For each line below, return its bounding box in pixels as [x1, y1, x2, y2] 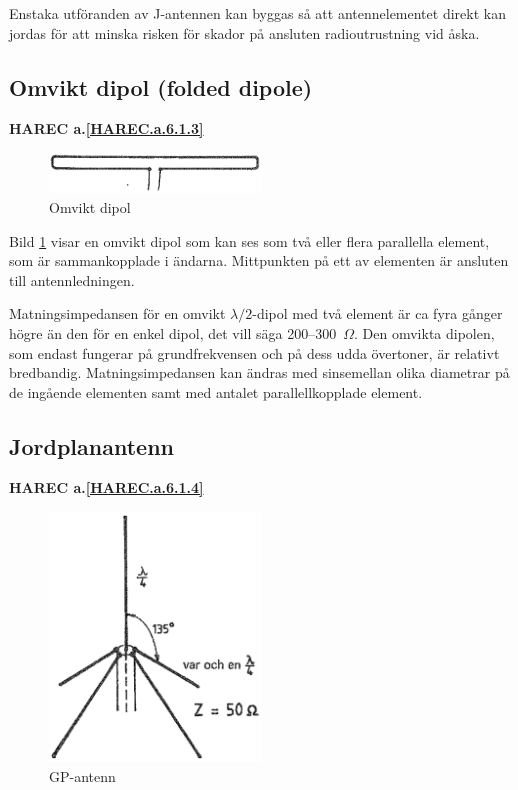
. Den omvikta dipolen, [354, 322, 495, 343]
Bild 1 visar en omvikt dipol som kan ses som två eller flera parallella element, [9, 230, 490, 251]
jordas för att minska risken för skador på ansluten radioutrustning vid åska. [9, 22, 480, 43]
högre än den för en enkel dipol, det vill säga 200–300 [9, 322, 337, 343]
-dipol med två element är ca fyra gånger [252, 303, 503, 324]
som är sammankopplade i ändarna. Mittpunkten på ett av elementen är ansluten [9, 250, 509, 271]
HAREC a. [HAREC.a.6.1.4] [9, 477, 204, 498]
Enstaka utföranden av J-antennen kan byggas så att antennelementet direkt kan [9, 3, 506, 23]
